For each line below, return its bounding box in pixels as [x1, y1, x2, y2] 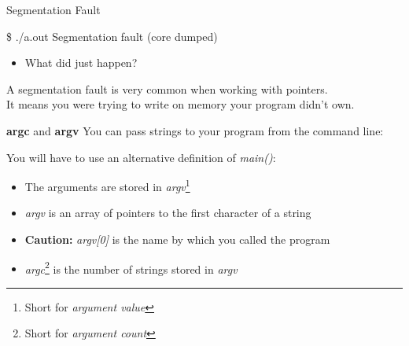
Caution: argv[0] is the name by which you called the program [24, 231, 330, 247]
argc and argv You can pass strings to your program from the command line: [6, 122, 384, 138]
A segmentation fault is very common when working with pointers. [6, 80, 328, 97]
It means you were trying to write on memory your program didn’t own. [6, 96, 355, 112]
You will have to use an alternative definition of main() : [6, 149, 276, 165]
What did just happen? [24, 54, 138, 71]
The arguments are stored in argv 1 [24, 176, 190, 194]
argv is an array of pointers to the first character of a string [24, 204, 311, 221]
